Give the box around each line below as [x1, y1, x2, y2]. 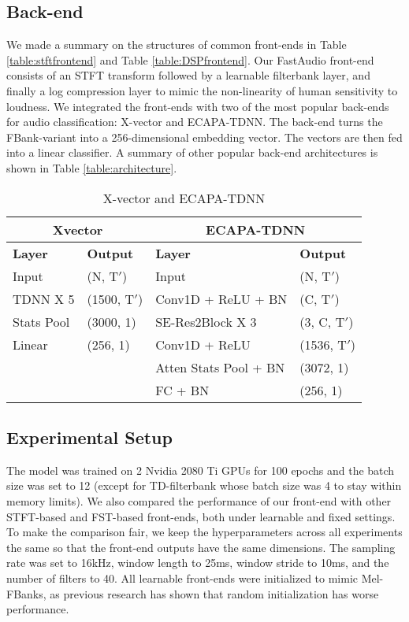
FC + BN [155, 380, 210, 399]
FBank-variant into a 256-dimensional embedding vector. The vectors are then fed [6, 128, 403, 145]
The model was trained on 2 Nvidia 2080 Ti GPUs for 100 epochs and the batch [6, 461, 395, 478]
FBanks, [6, 585, 46, 602]
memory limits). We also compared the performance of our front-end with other [6, 492, 392, 509]
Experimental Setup [6, 424, 173, 449]
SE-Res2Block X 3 [155, 312, 257, 331]
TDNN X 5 [13, 289, 75, 308]
